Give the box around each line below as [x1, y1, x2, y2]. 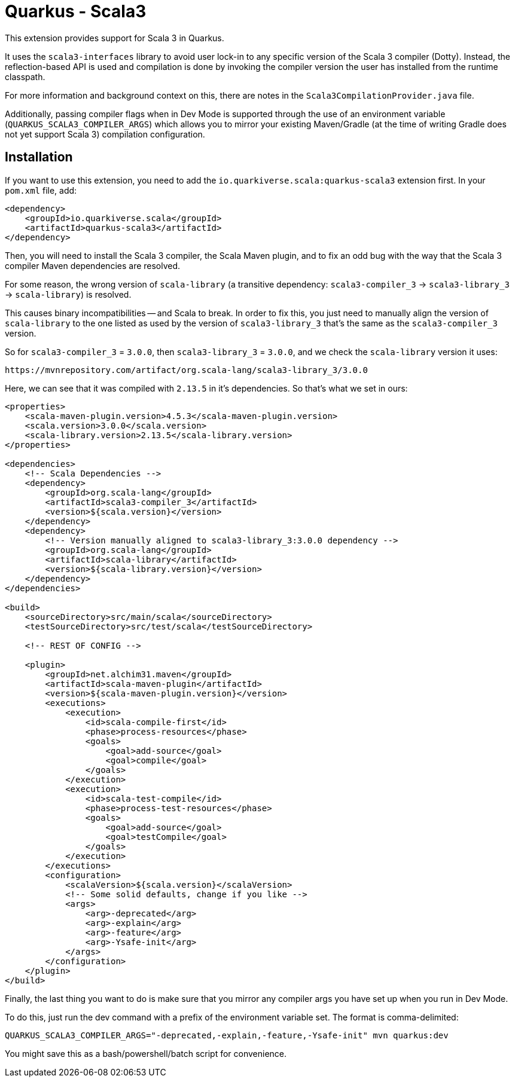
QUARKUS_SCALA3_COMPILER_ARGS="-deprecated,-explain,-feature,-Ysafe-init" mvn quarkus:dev [5, 1030, 449, 1040]
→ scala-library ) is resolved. [5, 289, 132, 299]
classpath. [5, 71, 45, 82]
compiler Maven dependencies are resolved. [5, 260, 181, 271]
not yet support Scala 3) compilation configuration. [5, 129, 205, 139]
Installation [5, 149, 73, 165]
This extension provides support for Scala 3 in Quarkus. [5, 32, 224, 43]
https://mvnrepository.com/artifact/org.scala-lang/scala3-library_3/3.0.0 [5, 365, 368, 375]
